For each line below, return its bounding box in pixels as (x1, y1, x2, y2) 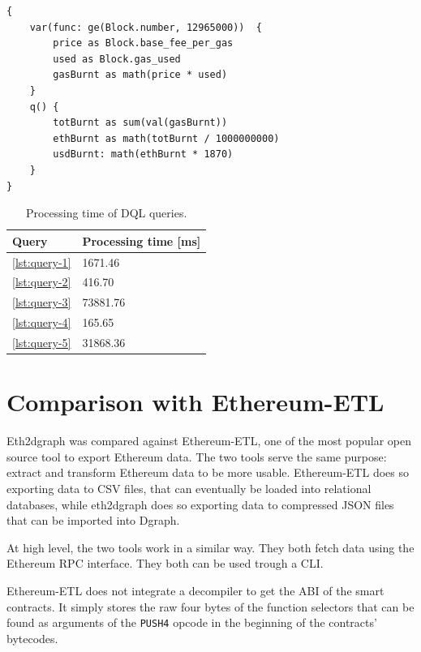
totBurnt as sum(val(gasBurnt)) (53, 117, 228, 129)
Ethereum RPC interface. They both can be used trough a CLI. (6, 555, 324, 572)
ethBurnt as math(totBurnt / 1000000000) (53, 132, 280, 144)
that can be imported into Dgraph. (6, 512, 180, 529)
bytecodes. (6, 629, 58, 646)
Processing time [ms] (82, 232, 201, 249)
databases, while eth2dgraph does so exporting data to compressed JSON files (6, 495, 394, 513)
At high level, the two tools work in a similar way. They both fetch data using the (6, 538, 415, 555)
